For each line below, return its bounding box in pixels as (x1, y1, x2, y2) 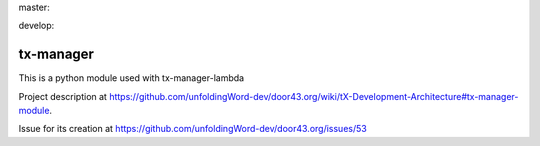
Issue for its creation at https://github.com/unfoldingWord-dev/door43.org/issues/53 (18, 123, 367, 135)
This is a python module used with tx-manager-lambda (18, 72, 245, 84)
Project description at (18, 90, 107, 102)
